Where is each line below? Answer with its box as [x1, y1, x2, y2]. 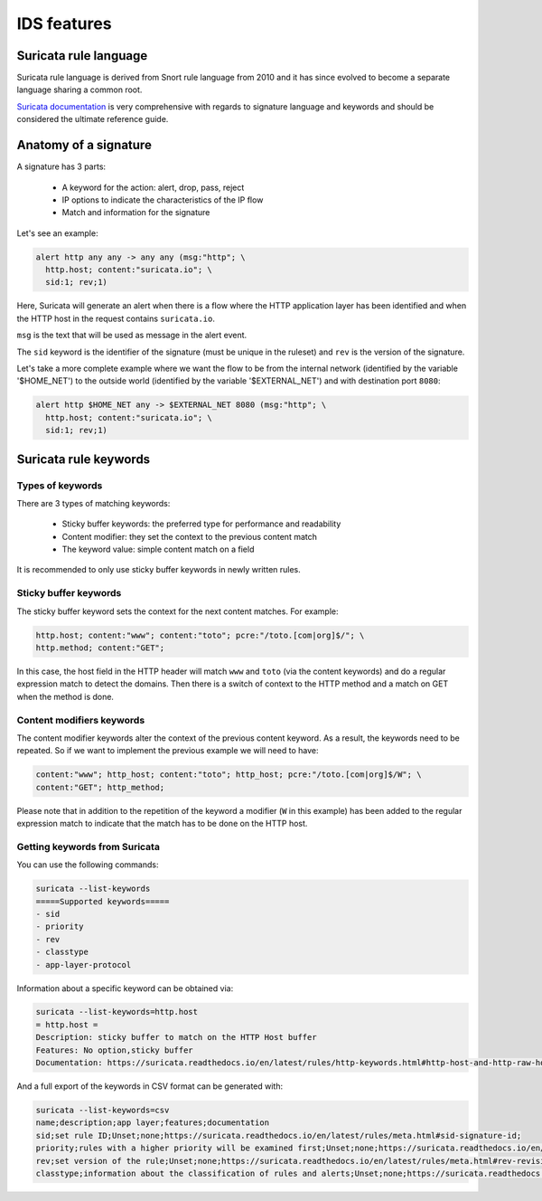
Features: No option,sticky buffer [35, 1045, 193, 1055]
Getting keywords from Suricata [16, 840, 160, 853]
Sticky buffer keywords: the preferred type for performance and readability [61, 518, 341, 529]
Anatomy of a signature [16, 137, 153, 153]
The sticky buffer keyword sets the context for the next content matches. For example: [16, 606, 339, 617]
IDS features [16, 14, 112, 33]
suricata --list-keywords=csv [35, 1105, 170, 1116]
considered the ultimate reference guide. [16, 114, 169, 125]
